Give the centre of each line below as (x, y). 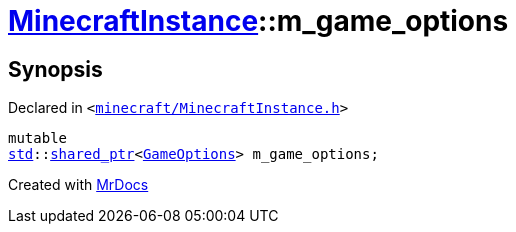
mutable (38, 138)
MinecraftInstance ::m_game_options (258, 21)
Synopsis (55, 69)
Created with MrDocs (78, 185)
